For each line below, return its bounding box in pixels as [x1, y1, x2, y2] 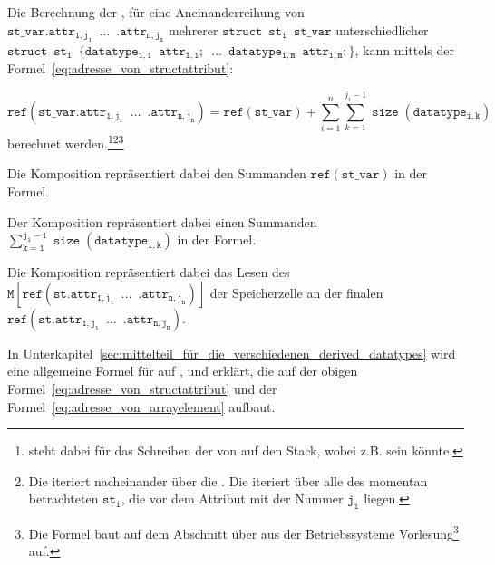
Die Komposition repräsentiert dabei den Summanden [7, 164, 306, 183]
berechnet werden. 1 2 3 [7, 131, 124, 152]
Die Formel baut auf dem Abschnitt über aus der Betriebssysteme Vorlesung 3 [28, 522, 459, 542]
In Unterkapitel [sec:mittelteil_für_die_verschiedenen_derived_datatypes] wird [7, 343, 456, 362]
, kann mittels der [354, 41, 454, 59]
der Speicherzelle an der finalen [209, 282, 383, 302]
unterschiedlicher [335, 20, 429, 39]
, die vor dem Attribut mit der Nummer [121, 489, 344, 508]
